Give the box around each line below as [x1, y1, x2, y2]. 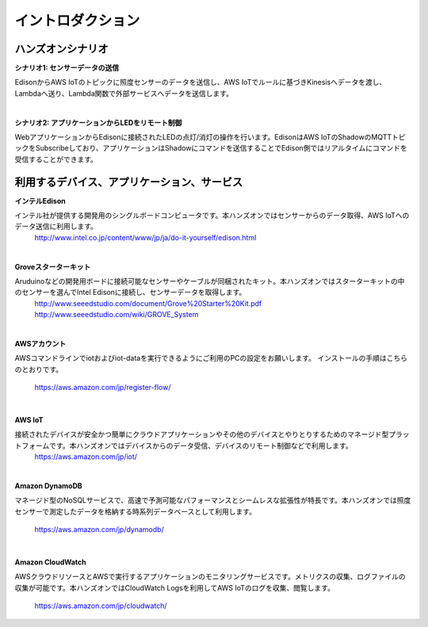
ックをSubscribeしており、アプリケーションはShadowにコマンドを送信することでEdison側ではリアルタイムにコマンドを [14, 143, 407, 153]
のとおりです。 [14, 365, 63, 374]
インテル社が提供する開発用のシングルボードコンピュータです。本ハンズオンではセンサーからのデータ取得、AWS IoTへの [14, 211, 410, 220]
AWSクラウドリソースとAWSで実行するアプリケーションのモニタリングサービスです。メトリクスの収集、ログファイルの [14, 572, 406, 582]
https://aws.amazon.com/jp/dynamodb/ [34, 525, 164, 534]
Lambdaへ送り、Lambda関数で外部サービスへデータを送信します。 [14, 88, 234, 98]
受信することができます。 [14, 155, 98, 164]
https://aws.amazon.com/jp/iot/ [34, 452, 138, 461]
